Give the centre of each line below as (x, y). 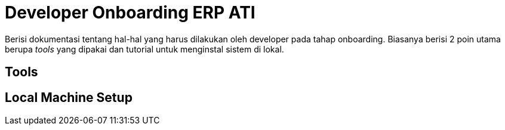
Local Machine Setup (69, 97)
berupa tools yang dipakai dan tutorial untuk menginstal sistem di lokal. (144, 49)
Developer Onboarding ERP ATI (130, 13)
